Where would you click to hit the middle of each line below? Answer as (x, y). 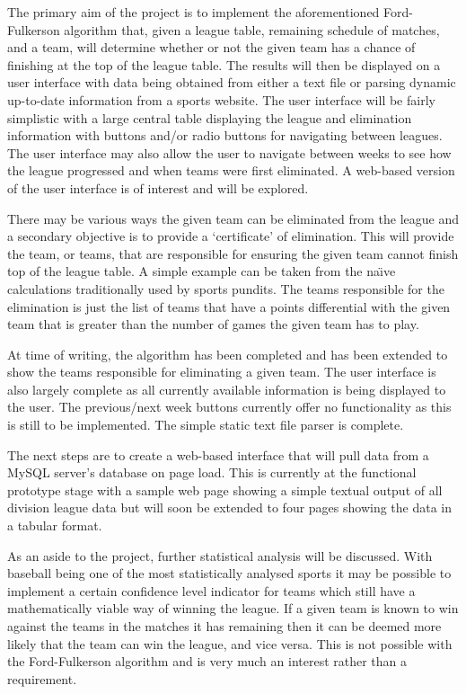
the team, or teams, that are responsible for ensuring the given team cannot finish (233, 253)
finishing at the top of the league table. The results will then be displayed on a (224, 64)
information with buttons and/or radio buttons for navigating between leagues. (225, 135)
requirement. (42, 678)
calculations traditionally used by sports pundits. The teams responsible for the (226, 288)
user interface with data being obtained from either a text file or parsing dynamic (232, 82)
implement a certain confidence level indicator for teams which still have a (211, 590)
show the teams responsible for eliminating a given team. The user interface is (222, 372)
